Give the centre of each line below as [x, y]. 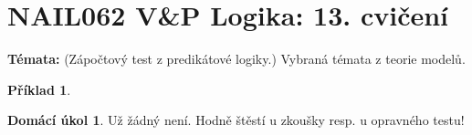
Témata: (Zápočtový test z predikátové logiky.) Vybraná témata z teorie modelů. [236, 59]
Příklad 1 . [39, 89]
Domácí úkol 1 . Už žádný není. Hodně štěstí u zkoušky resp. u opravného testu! [236, 120]
